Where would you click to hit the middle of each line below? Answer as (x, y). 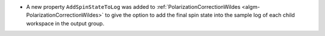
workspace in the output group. (65, 23)
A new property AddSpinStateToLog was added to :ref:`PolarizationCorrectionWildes (133, 7)
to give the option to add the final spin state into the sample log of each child (200, 15)
